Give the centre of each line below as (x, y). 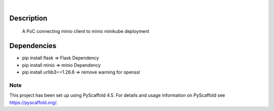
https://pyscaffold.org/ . (33, 102)
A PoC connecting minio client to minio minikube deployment (86, 31)
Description (28, 18)
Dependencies (33, 46)
